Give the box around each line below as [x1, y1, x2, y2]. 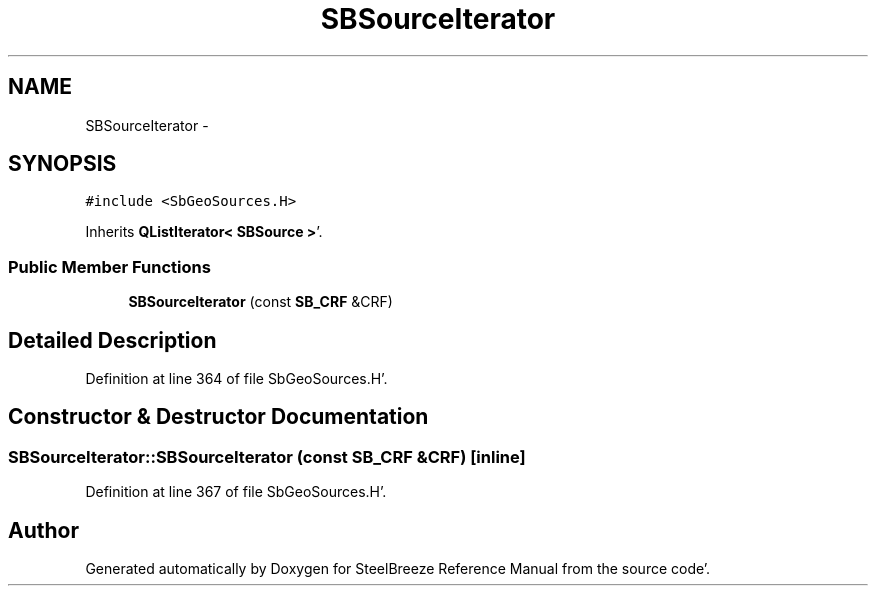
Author [8, 517, 79, 543]
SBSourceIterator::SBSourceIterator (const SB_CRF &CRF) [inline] [8, 446, 526, 467]
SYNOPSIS [8, 151, 117, 177]
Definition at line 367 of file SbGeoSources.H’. [85, 483, 387, 501]
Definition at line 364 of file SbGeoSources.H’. [85, 370, 388, 388]
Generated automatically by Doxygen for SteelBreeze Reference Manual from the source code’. [85, 560, 711, 578]
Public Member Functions [8, 256, 211, 277]
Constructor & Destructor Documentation [8, 404, 429, 430]
